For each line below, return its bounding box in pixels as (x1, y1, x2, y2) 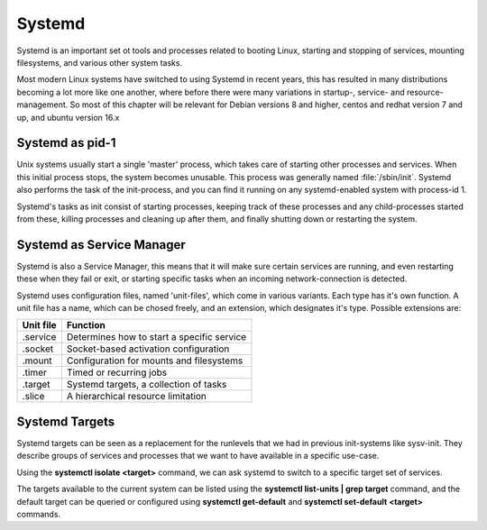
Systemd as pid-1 (16, 135, 116, 151)
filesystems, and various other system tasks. (16, 57, 183, 68)
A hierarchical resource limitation (66, 390, 207, 403)
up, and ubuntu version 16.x (16, 112, 120, 123)
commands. (16, 508, 61, 519)
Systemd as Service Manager (16, 237, 187, 252)
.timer (22, 366, 47, 379)
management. (16, 99, 69, 110)
